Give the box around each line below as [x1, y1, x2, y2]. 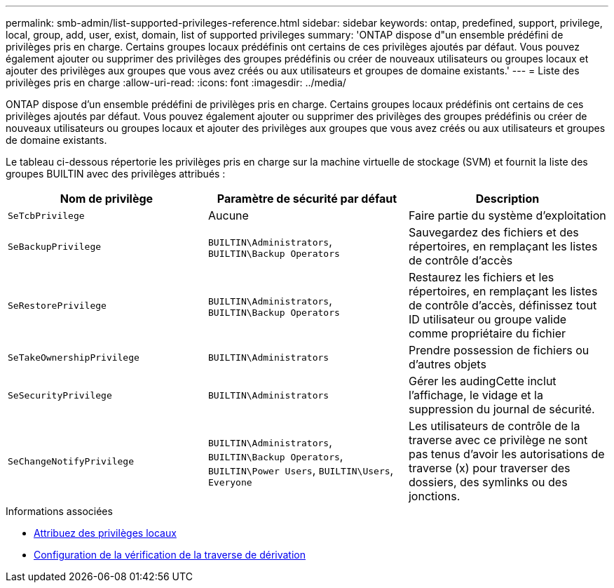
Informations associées [6, 505, 113, 517]
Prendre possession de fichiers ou [408, 343, 589, 357]
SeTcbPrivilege [8, 210, 85, 221]
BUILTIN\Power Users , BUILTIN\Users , [207, 462, 394, 477]
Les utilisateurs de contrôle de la [408, 419, 580, 433]
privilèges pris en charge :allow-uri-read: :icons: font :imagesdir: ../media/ [6, 76, 346, 88]
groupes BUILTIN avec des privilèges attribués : [6, 168, 226, 180]
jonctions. [408, 489, 460, 503]
